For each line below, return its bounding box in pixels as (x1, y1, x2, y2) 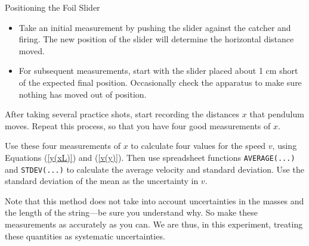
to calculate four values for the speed (131, 139, 266, 152)
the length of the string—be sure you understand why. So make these (5, 206, 258, 219)
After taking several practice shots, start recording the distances (5, 108, 240, 120)
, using (272, 139, 297, 152)
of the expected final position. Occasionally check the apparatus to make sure (18, 76, 302, 88)
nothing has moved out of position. (18, 88, 147, 100)
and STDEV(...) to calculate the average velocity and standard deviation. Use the (5, 163, 304, 175)
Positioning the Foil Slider (5, 1, 100, 13)
